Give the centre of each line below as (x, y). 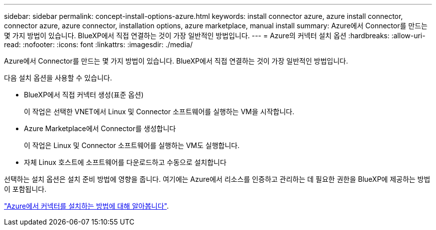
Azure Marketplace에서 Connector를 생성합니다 (100, 128)
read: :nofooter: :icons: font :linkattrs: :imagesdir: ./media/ (98, 44)
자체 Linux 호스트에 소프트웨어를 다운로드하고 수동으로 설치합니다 (125, 162)
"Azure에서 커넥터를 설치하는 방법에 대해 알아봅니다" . (86, 206)
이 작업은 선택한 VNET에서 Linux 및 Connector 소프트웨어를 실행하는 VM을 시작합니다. (159, 112)
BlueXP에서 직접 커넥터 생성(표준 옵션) (84, 95)
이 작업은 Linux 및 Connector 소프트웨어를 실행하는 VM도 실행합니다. (132, 145)
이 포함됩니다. (25, 189)
